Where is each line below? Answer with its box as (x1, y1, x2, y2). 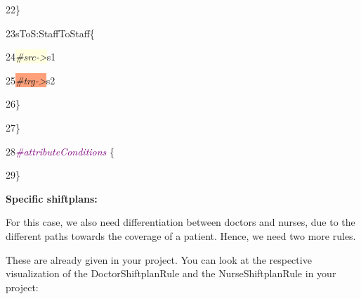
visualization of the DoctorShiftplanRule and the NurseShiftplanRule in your (6, 266, 336, 281)
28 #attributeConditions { (6, 144, 115, 158)
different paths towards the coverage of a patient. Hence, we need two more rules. (6, 228, 356, 243)
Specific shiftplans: (6, 191, 98, 205)
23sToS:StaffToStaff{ (6, 25, 95, 40)
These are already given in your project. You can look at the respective (6, 252, 312, 267)
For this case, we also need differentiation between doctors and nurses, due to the (6, 215, 355, 229)
